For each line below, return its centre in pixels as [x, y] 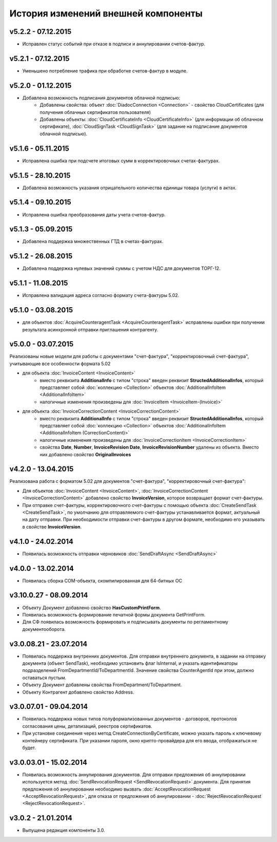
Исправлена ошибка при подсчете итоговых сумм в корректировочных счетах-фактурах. [121, 161]
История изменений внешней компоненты [106, 13]
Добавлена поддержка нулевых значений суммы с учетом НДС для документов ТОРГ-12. [121, 268]
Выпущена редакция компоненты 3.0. [64, 830]
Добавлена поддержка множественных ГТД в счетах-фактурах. [93, 241]
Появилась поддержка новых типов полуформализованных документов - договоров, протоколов [130, 719]
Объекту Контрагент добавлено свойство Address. [78, 692]
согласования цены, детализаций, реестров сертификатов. [87, 726]
